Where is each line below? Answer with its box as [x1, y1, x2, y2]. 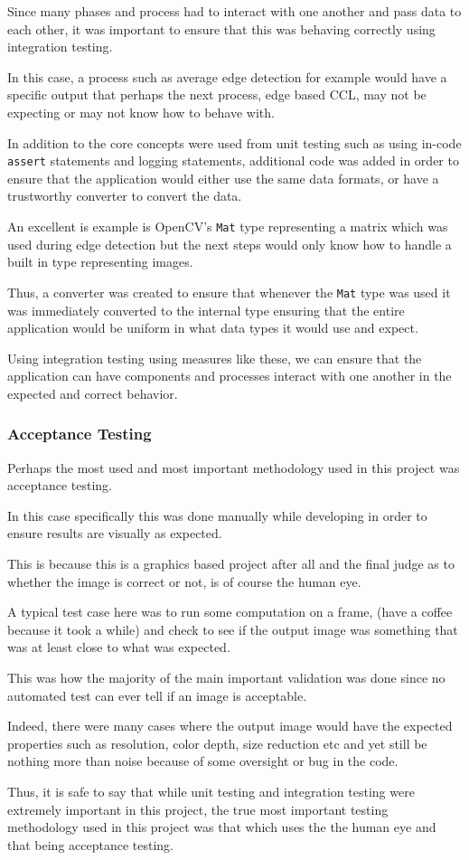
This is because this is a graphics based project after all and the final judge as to [7, 554, 455, 573]
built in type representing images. [7, 252, 193, 271]
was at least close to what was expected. [7, 638, 230, 657]
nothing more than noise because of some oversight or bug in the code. [7, 751, 399, 770]
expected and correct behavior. [7, 383, 178, 402]
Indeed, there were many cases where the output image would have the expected [7, 716, 453, 735]
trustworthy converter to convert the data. [7, 186, 242, 205]
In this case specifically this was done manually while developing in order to [7, 506, 427, 525]
